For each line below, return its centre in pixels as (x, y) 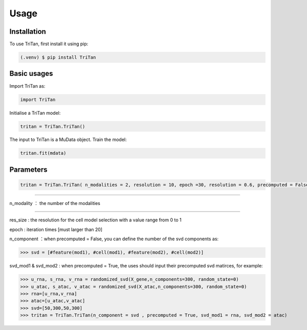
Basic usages (31, 74)
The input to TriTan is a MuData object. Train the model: (68, 140)
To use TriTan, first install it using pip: (49, 44)
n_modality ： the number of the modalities (55, 203)
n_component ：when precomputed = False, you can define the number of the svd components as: (114, 239)
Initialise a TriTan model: (35, 113)
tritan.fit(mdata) (43, 153)
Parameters (28, 169)
